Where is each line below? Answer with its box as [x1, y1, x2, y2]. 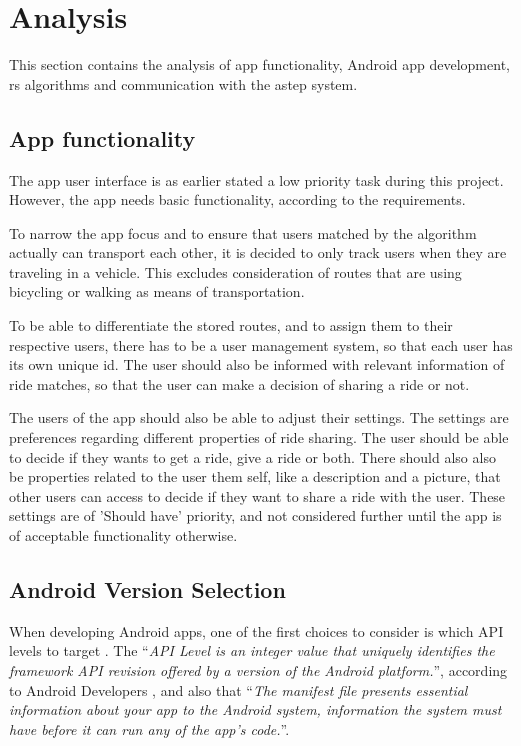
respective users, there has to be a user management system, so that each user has [9, 334, 513, 355]
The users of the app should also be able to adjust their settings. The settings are [9, 407, 509, 428]
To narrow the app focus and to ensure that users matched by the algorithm [9, 222, 477, 243]
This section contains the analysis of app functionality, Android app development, [9, 54, 510, 75]
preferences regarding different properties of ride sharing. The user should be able [9, 427, 509, 448]
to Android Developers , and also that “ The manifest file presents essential [9, 679, 468, 700]
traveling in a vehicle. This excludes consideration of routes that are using [9, 261, 462, 282]
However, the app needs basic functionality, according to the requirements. [9, 189, 466, 210]
